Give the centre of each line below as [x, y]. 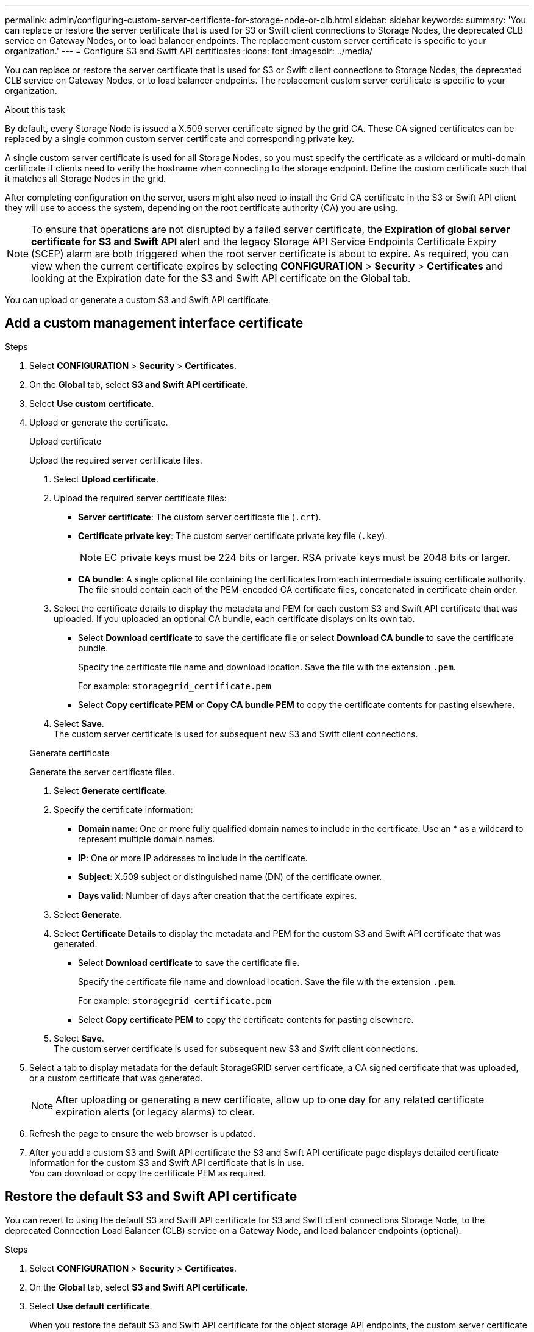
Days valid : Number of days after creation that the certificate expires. [218, 895]
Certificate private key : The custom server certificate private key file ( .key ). [233, 535]
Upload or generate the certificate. [99, 422]
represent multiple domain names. [147, 839]
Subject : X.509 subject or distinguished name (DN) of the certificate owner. [230, 876]
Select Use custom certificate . [92, 403]
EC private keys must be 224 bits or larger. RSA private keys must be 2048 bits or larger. [308, 557]
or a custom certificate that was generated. [116, 1078]
